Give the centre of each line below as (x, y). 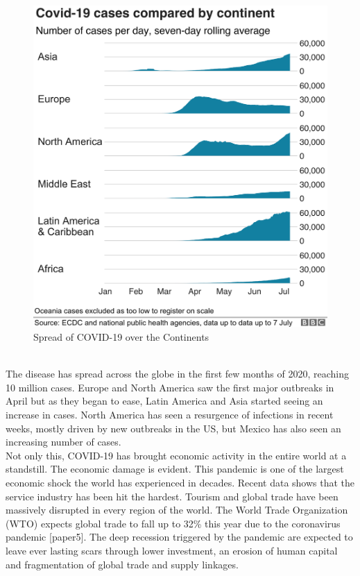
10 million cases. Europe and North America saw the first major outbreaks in (170, 387)
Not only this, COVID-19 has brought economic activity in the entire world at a (176, 455)
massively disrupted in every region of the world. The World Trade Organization (177, 510)
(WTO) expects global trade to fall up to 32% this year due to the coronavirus (173, 523)
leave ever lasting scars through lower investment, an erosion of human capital (172, 550)
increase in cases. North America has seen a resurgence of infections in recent (170, 414)
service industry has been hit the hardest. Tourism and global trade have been (172, 496)
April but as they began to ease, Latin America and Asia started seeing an (164, 401)
